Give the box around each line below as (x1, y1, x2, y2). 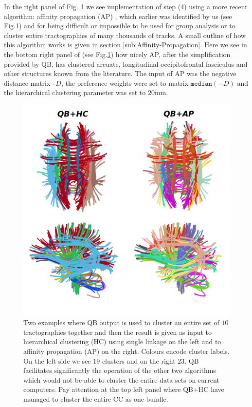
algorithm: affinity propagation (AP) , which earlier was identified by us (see (4, 11, 232, 21)
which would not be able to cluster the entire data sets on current (23, 374, 219, 385)
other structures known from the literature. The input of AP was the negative (4, 68, 236, 78)
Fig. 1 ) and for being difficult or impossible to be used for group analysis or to (4, 20, 235, 31)
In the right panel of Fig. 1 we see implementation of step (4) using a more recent (4, 1, 248, 11)
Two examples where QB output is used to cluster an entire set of (23, 317, 219, 328)
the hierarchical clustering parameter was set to (4, 87, 146, 97)
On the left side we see (23, 355, 91, 366)
